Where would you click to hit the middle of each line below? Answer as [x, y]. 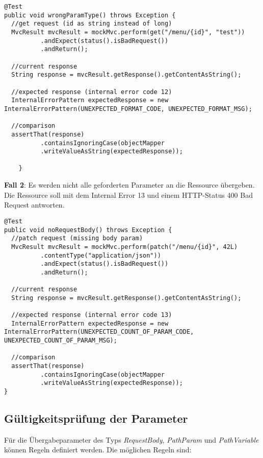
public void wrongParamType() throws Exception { [90, 15]
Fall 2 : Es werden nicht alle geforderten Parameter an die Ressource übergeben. [129, 185]
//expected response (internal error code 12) [92, 92]
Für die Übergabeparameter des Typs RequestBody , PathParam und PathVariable [131, 439]
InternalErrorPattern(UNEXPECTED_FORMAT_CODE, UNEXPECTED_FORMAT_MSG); [128, 109]
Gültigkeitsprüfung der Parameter [96, 418]
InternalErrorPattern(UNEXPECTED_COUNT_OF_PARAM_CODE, [99, 332]
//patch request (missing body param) [77, 238]
